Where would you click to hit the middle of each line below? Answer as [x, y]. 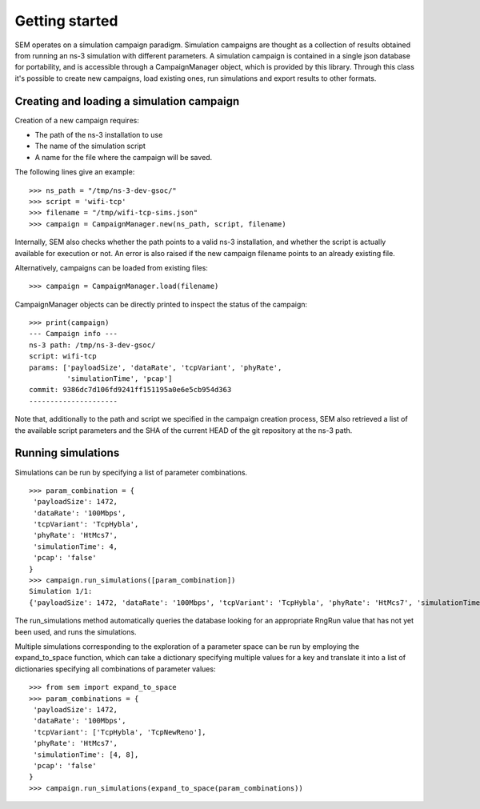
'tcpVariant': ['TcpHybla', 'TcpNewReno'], [120, 732]
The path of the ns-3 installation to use [99, 135]
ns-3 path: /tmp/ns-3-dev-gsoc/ [92, 345]
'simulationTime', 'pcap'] [120, 379]
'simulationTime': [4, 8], [86, 755]
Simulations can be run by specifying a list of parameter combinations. [131, 472]
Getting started [66, 21]
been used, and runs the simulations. [76, 631]
